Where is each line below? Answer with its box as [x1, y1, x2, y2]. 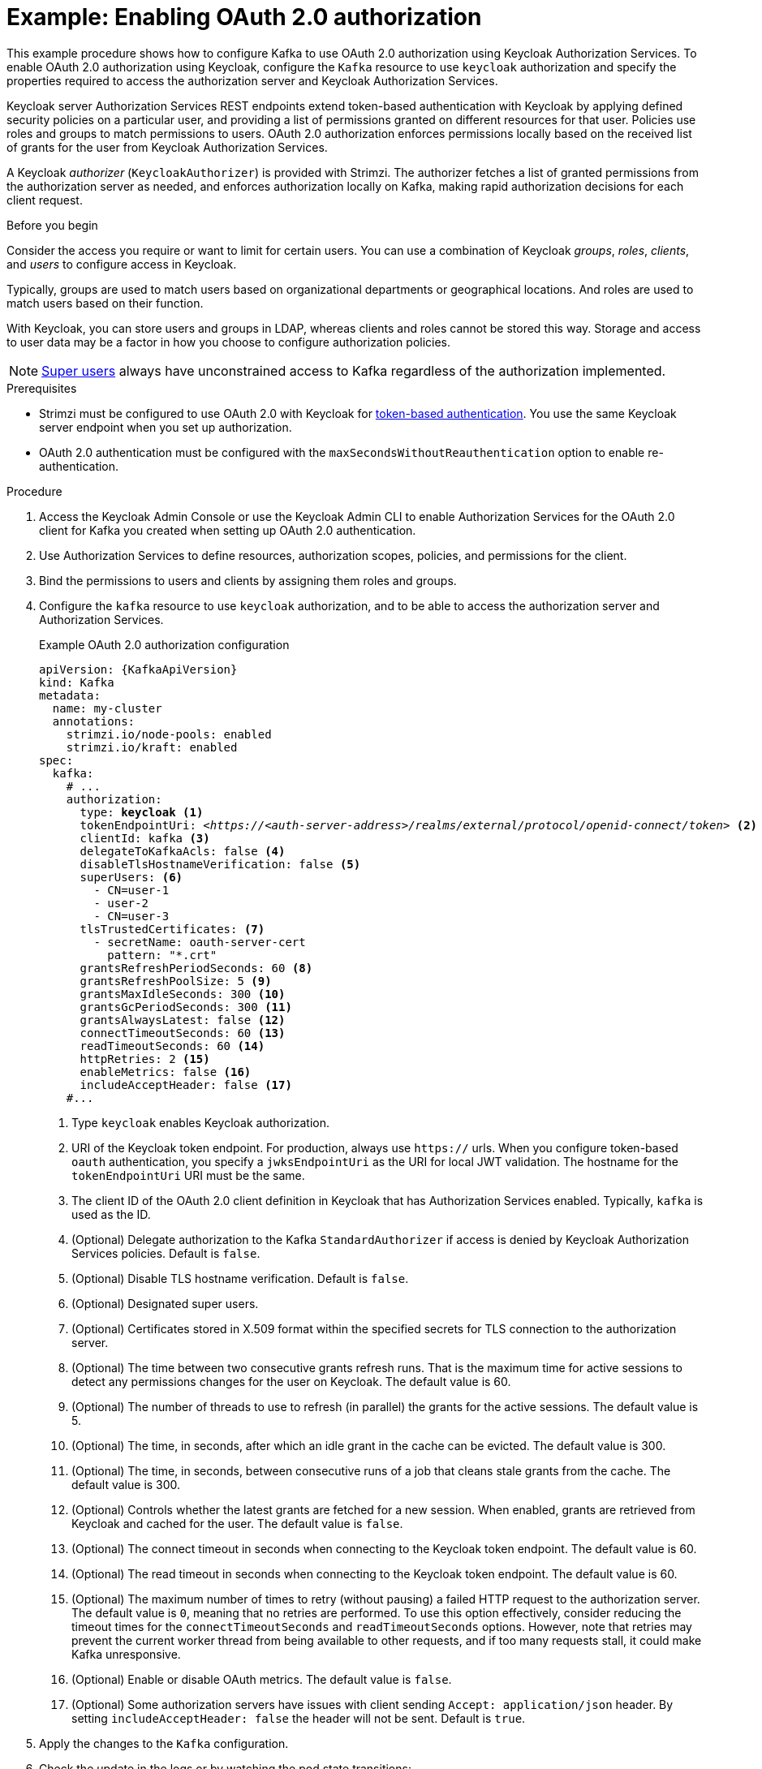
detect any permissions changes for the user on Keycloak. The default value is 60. [71, 1374, 511, 1388]
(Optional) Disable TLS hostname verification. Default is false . [71, 1271, 409, 1285]
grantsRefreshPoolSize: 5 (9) [80, 974, 272, 988]
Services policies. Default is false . [71, 1246, 260, 1260]
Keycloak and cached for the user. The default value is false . [71, 1516, 403, 1530]
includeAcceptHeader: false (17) [80, 1078, 292, 1091]
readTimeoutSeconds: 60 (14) [80, 1039, 265, 1052]
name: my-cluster [52, 701, 162, 715]
